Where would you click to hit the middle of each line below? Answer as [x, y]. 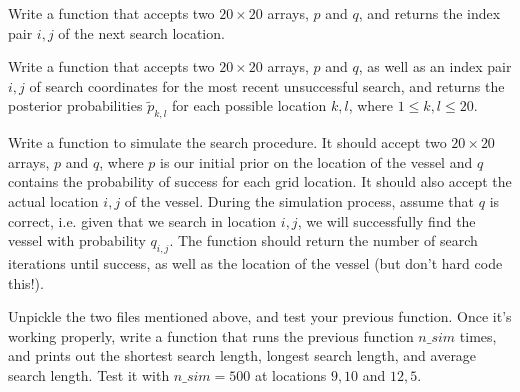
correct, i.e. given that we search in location [142, 220]
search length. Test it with [89, 374]
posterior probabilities [75, 105]
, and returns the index [429, 13]
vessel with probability [77, 240]
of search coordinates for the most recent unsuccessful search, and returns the [267, 85]
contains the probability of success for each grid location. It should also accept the [260, 181]
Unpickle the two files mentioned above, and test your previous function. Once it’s [260, 316]
